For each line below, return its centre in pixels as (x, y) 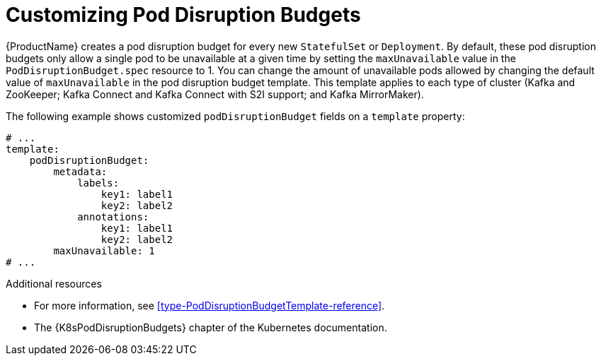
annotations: (113, 217)
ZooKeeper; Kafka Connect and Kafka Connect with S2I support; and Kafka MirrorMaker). (215, 94)
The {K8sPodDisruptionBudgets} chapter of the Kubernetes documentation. (211, 327)
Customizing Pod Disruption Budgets (183, 15)
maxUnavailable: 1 (104, 250)
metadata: (80, 171)
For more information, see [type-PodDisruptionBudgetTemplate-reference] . (210, 305)
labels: (98, 183)
